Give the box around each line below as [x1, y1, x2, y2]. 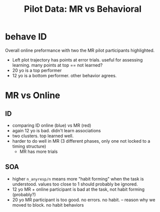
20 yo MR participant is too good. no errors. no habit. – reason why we [12, 197, 156, 203]
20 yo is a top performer [12, 67, 62, 73]
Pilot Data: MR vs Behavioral [24, 3, 142, 15]
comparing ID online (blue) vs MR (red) [12, 122, 92, 128]
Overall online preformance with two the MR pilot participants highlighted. [5, 47, 155, 53]
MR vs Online [5, 90, 61, 101]
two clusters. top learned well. [12, 133, 74, 139]
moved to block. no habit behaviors [12, 202, 84, 208]
